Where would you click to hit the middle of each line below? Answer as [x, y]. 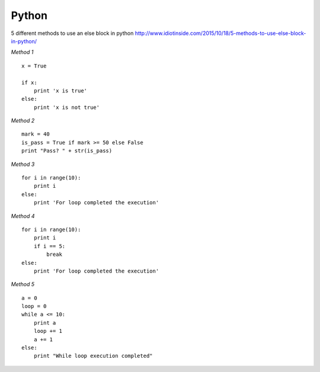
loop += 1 [48, 331]
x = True [34, 66]
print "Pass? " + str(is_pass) [67, 151]
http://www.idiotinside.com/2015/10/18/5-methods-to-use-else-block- [220, 33]
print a [45, 323]
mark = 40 [36, 134]
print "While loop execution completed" [93, 356]
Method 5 [23, 284]
